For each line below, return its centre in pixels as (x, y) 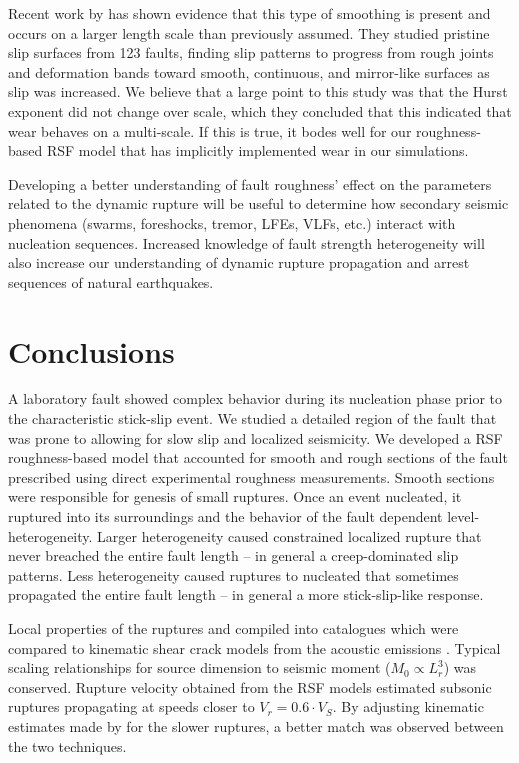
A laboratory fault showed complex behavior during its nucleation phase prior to (255, 398)
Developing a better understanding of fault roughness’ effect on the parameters (250, 183)
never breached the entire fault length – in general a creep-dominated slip (233, 555)
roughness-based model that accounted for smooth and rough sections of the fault (258, 457)
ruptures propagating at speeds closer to (131, 706)
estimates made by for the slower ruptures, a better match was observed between (256, 725)
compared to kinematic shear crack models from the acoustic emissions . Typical (254, 647)
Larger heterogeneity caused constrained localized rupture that (289, 535)
